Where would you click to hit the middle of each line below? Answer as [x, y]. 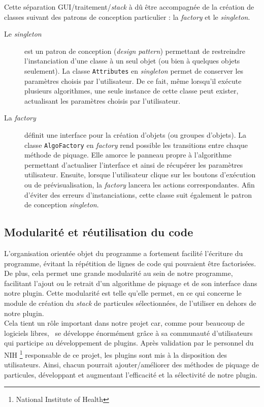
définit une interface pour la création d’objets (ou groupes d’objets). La [135, 135]
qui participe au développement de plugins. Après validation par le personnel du [129, 343]
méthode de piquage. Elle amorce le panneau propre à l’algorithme [128, 155]
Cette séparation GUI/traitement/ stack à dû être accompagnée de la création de [129, 7]
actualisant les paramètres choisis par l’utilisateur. [103, 100]
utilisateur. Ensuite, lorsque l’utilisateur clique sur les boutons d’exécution [140, 175]
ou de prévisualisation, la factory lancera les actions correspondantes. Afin [140, 185]
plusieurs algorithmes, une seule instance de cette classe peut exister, [131, 91]
